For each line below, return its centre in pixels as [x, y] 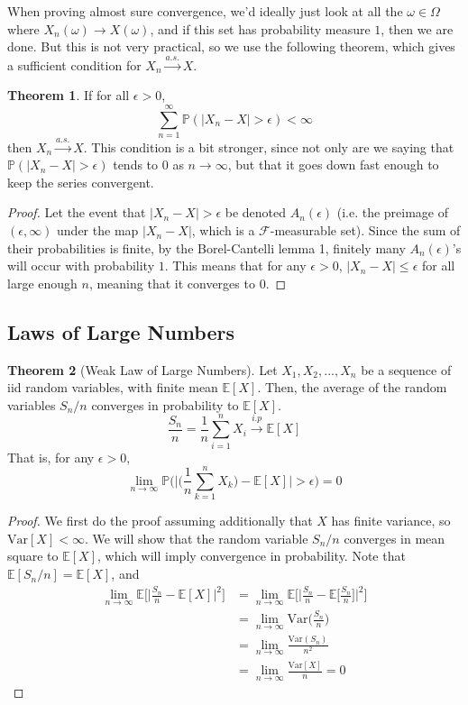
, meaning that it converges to [172, 283]
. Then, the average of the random [352, 387]
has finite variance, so [391, 521]
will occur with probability [81, 266]
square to [33, 556]
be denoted [256, 212]
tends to [136, 165]
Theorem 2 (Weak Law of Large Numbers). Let [142, 369]
